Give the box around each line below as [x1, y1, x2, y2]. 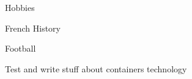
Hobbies [5, 1, 35, 13]
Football [5, 42, 36, 55]
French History [5, 21, 61, 34]
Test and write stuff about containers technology [5, 62, 187, 75]
